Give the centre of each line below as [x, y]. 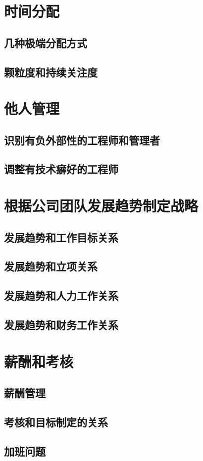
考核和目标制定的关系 [56, 422]
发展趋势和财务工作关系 [61, 324]
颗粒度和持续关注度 [51, 72]
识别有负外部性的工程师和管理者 [82, 140]
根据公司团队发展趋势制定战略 [101, 206]
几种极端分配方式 [46, 42]
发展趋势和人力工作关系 [61, 296]
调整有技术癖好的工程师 [61, 169]
